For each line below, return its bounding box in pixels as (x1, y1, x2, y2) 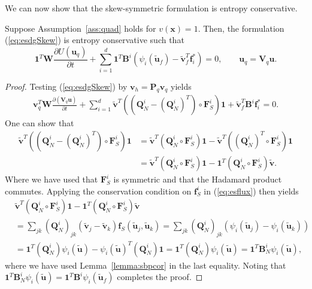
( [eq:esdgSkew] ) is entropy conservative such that (5, 34, 184, 46)
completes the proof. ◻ (117, 270, 203, 283)
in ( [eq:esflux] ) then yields (204, 184, 299, 197)
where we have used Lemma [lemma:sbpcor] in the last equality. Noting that (5, 258, 286, 271)
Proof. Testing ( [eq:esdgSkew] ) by (5, 80, 128, 92)
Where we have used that (5, 173, 98, 185)
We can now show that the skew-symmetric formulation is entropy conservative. (5, 2, 298, 14)
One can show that (5, 117, 74, 129)
